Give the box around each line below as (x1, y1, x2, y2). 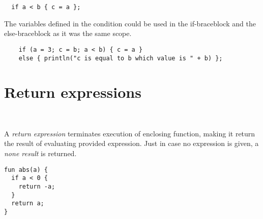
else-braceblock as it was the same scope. (4, 28, 132, 39)
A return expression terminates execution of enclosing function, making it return (4, 128, 255, 138)
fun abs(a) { (4, 166, 48, 173)
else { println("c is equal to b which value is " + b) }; (18, 54, 223, 62)
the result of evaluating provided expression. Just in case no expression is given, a (4, 138, 259, 149)
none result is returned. (4, 148, 77, 159)
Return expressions (4, 82, 141, 102)
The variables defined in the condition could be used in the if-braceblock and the (4, 18, 256, 28)
